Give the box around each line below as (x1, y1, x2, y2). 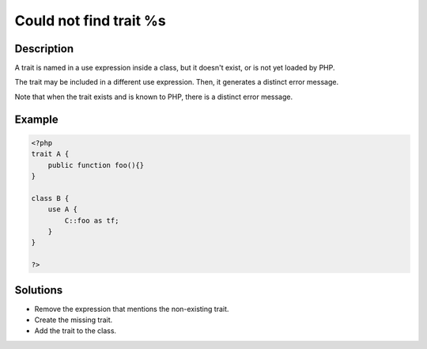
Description (14, 42, 74, 55)
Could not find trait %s (14, 12, 166, 29)
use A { (47, 205, 78, 214)
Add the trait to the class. (34, 326, 117, 336)
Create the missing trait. (34, 315, 113, 324)
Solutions (14, 283, 63, 297)
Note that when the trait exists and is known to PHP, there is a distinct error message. (14, 92, 293, 101)
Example (14, 112, 59, 126)
